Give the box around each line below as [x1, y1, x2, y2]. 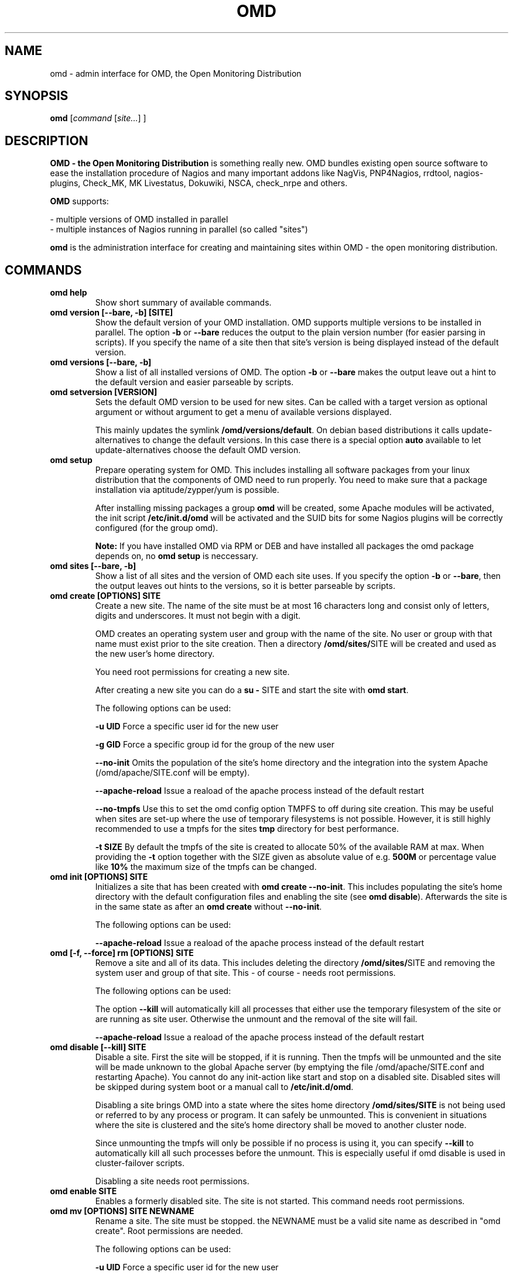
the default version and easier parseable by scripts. [95, 377, 294, 388]
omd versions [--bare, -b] [50, 357, 152, 368]
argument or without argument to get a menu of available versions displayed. [95, 407, 392, 417]
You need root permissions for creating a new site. [95, 667, 290, 677]
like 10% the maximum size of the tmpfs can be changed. [95, 862, 317, 872]
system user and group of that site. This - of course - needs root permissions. [95, 968, 396, 978]
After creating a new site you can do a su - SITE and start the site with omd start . [95, 685, 409, 695]
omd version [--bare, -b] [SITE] [50, 307, 173, 318]
